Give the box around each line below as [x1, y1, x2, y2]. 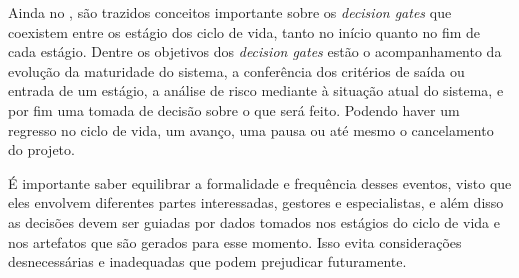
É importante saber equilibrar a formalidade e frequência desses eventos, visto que [8, 172, 512, 193]
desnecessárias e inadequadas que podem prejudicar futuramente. [8, 251, 407, 272]
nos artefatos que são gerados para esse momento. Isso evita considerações [8, 231, 462, 252]
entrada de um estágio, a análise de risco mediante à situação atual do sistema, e [8, 80, 504, 101]
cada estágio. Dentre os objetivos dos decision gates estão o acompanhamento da [8, 41, 502, 62]
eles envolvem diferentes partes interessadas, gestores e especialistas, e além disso [8, 192, 504, 213]
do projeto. [8, 139, 75, 160]
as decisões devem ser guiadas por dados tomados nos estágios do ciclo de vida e [8, 211, 500, 232]
